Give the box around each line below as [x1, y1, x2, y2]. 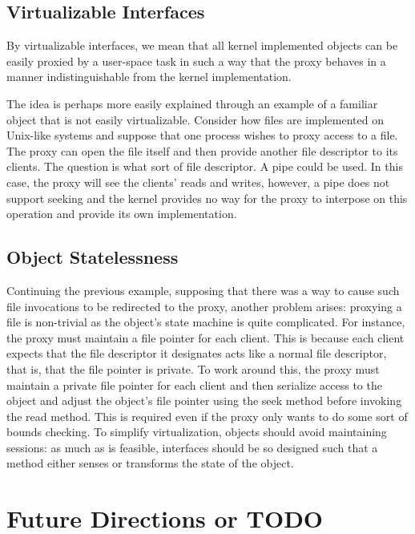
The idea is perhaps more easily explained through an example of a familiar [6, 95, 378, 111]
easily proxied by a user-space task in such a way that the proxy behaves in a [6, 52, 386, 69]
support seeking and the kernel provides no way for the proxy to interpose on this [6, 189, 408, 206]
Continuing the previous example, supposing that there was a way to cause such [6, 281, 400, 298]
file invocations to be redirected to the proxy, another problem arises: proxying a [6, 297, 402, 314]
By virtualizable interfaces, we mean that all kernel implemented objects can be [6, 37, 398, 54]
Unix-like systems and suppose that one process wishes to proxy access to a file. [6, 127, 398, 144]
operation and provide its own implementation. [6, 205, 237, 222]
